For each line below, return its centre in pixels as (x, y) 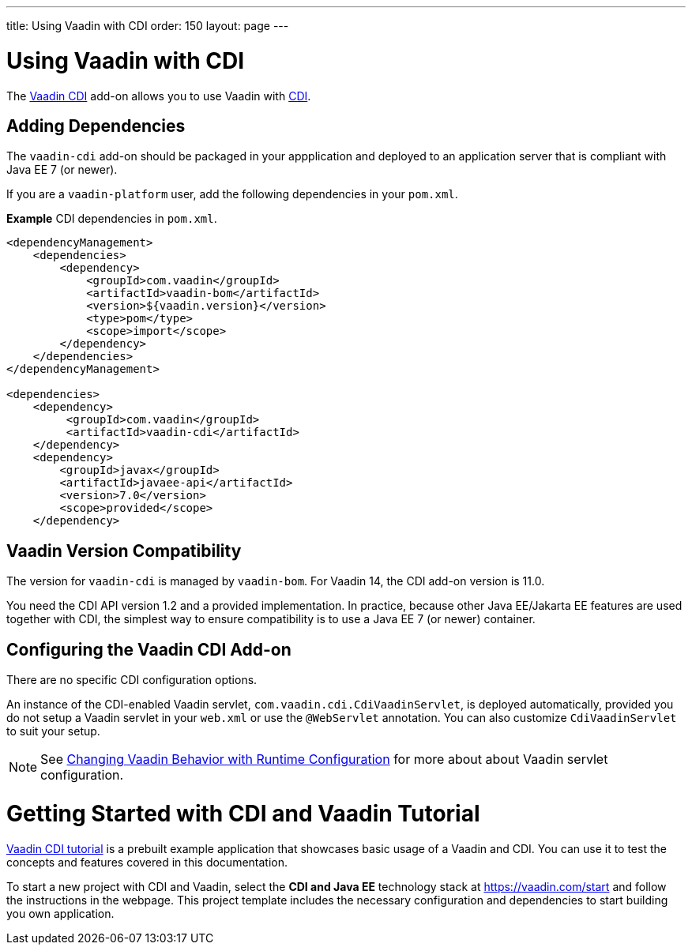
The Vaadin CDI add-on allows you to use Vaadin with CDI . (159, 96)
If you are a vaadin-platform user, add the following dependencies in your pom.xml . (232, 194)
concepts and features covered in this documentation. (147, 862)
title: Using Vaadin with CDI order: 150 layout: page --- (148, 26)
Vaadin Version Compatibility (124, 551)
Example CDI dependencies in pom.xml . (112, 219)
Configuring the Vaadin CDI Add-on (149, 649)
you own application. (60, 913)
